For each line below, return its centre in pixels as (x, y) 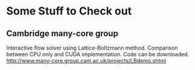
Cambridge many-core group (62, 33)
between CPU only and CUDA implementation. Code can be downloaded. (98, 54)
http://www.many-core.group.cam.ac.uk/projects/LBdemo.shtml (86, 61)
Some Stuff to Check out (69, 11)
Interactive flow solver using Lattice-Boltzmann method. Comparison (92, 48)
